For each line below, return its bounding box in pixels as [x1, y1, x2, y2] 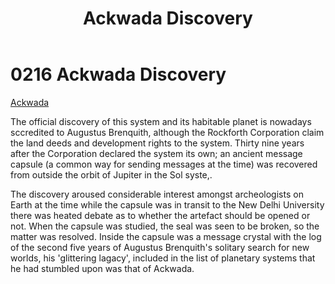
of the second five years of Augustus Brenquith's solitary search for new [10, 241, 310, 253]
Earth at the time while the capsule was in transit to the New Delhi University [10, 198, 325, 211]
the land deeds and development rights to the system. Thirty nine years [10, 137, 305, 149]
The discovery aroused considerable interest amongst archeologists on [10, 188, 304, 200]
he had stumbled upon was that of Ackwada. [10, 262, 195, 274]
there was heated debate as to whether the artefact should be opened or [10, 209, 311, 221]
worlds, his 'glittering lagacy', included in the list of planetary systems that [10, 252, 316, 264]
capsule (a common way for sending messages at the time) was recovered [10, 158, 318, 170]
